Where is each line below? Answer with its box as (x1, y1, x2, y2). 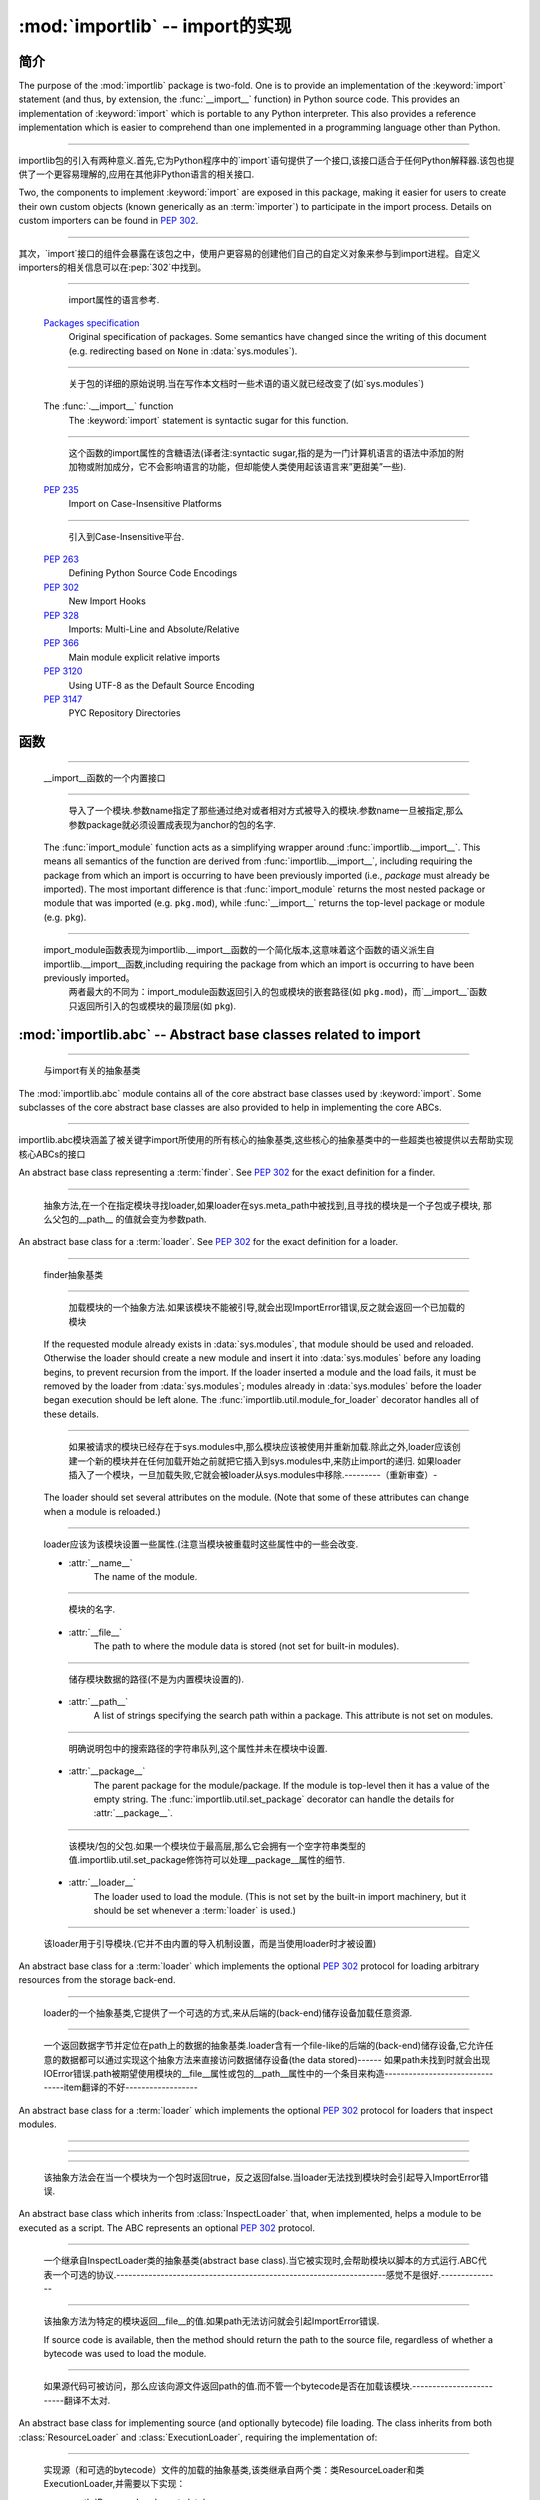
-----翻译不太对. (43, 2394, 111, 2406)
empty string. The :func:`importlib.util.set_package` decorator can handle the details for (93, 1793, 455, 1805)
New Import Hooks (68, 595, 147, 607)
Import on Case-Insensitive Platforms (68, 498, 222, 510)
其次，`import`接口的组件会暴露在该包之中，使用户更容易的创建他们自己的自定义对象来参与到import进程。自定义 (18, 247, 481, 259)
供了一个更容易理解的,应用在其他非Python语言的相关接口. (18, 168, 255, 180)
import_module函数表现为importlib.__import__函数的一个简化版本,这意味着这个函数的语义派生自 (43, 944, 435, 956)
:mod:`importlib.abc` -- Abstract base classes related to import (18, 1026, 421, 1043)
